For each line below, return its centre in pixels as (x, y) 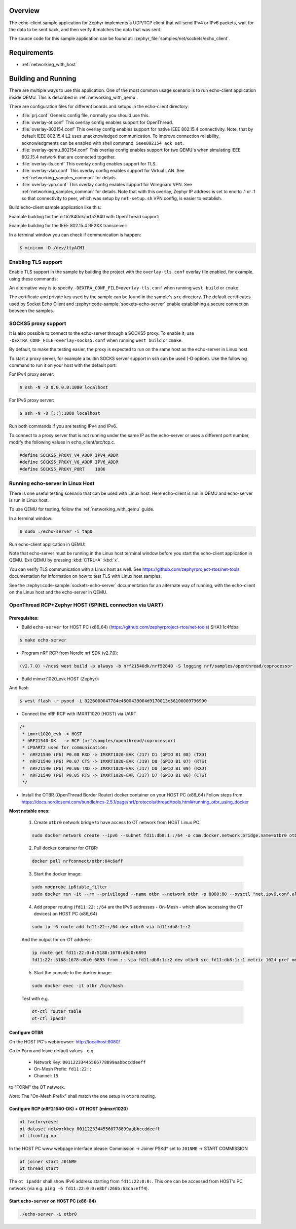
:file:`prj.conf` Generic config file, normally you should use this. (86, 116)
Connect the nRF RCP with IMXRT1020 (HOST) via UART (79, 714)
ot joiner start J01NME (48, 1161)
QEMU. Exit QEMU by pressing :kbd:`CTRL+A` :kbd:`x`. (64, 560)
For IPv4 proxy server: (32, 374)
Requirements (31, 53)
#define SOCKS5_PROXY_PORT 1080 (62, 469)
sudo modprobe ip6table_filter (70, 887)
